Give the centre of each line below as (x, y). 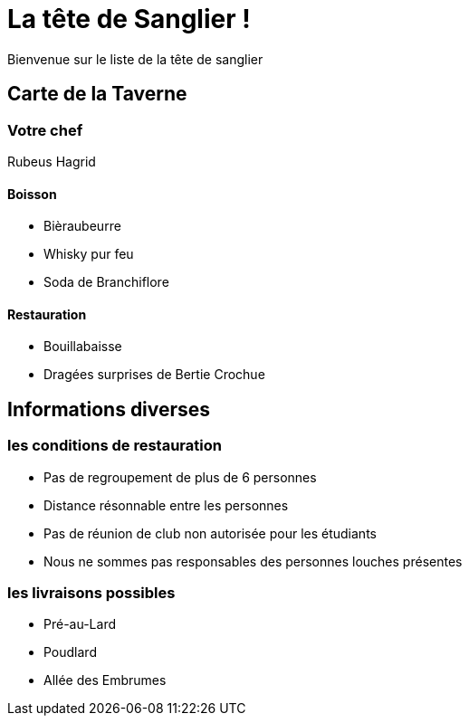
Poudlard (70, 652)
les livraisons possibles (91, 593)
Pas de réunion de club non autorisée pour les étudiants (210, 533)
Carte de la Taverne (97, 94)
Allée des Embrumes (105, 680)
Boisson (32, 194)
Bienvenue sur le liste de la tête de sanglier (135, 59)
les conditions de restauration (115, 446)
